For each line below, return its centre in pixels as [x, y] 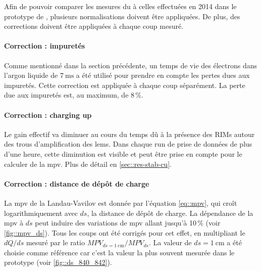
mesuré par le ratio [55, 242]
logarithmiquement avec [41, 213]
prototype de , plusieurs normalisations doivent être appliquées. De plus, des [122, 16]
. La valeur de [170, 242]
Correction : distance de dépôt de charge [77, 183]
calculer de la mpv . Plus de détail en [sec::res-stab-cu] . [88, 164]
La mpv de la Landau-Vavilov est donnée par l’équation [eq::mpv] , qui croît [121, 202]
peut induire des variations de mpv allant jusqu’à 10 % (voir [128, 223]
